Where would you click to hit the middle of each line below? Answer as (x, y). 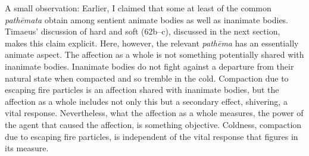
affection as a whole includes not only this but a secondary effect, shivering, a (146, 101)
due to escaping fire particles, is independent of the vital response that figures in (152, 136)
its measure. (27, 148)
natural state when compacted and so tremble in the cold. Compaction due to (147, 78)
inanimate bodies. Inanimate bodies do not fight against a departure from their (149, 66)
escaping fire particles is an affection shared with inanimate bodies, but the (142, 90)
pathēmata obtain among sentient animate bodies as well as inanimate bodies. (147, 19)
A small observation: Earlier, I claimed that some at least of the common (138, 8)
